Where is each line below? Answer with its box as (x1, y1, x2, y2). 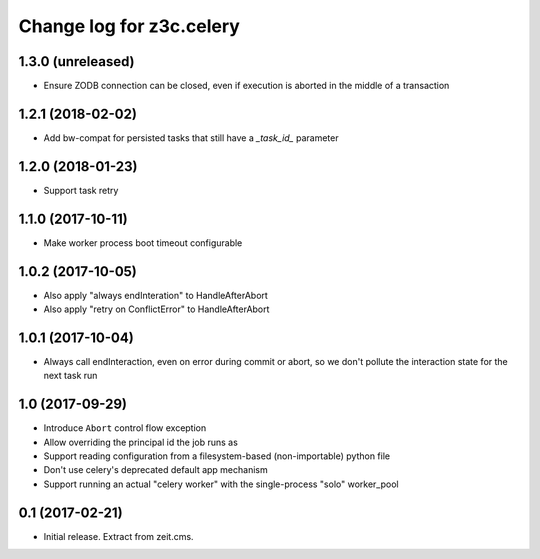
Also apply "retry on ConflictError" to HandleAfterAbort (43, 303, 270, 315)
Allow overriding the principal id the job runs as (43, 436, 239, 448)
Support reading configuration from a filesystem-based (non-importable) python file (43, 450, 390, 462)
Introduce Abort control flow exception (43, 422, 207, 434)
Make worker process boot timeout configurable (43, 236, 243, 249)
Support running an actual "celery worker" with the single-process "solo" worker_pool (43, 478, 399, 490)
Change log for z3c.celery (18, 15, 240, 37)
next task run (43, 370, 98, 382)
